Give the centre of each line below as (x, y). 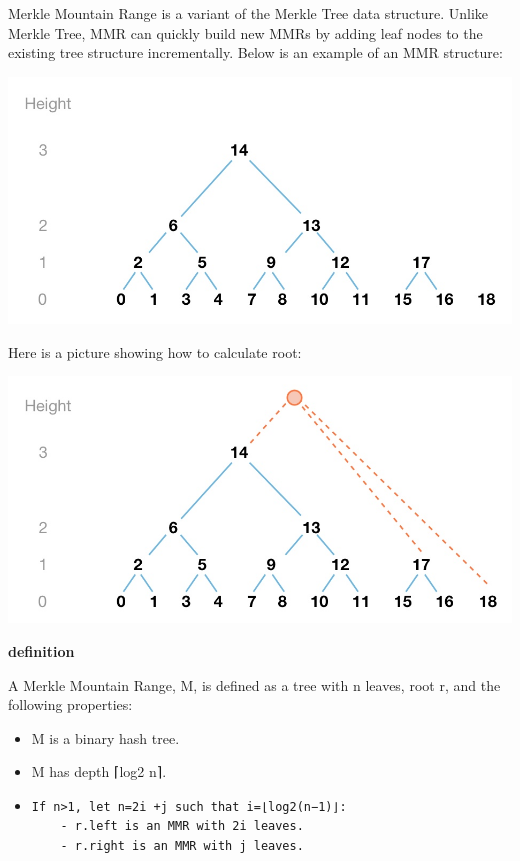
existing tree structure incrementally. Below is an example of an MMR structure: (255, 52)
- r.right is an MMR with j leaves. (182, 846)
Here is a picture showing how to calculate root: (155, 351)
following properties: (70, 704)
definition (41, 650)
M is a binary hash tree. (105, 737)
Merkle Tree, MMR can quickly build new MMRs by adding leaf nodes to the (245, 32)
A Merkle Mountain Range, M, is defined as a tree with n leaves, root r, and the (254, 684)
